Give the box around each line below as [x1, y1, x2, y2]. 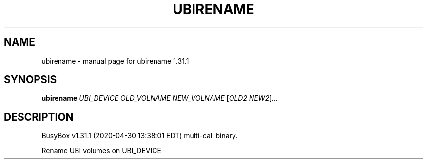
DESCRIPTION [4, 110, 74, 123]
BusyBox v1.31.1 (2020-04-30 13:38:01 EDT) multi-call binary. [41, 131, 238, 140]
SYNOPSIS [4, 73, 57, 86]
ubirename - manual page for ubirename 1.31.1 [41, 56, 189, 65]
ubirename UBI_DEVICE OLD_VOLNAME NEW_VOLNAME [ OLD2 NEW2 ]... [41, 94, 278, 103]
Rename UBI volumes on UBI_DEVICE [41, 146, 161, 155]
